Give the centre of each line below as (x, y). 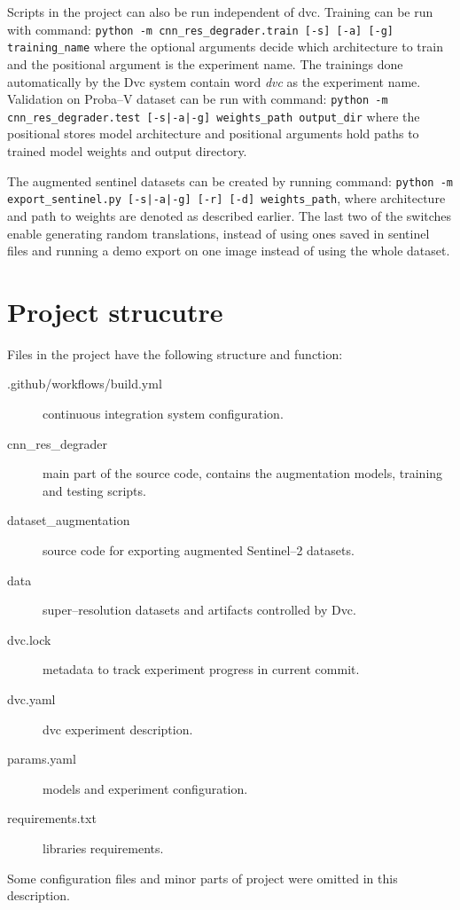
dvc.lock (29, 639)
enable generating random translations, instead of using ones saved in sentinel (218, 233)
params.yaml (42, 759)
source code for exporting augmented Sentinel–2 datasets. (199, 549)
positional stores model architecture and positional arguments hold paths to (213, 133)
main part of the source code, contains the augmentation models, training (243, 473)
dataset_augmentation (69, 520)
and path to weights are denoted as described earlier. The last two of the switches (230, 215)
